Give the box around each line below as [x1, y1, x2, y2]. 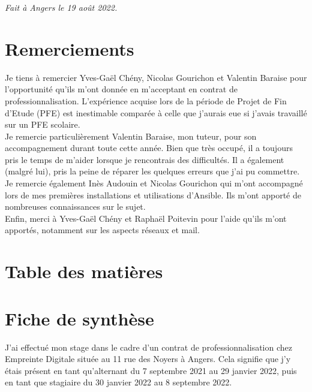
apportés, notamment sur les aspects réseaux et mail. [5, 224, 200, 236]
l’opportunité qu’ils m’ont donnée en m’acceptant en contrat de [5, 83, 238, 95]
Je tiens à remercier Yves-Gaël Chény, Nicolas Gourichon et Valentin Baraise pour [5, 71, 307, 83]
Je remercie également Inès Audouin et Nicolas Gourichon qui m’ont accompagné [5, 177, 303, 189]
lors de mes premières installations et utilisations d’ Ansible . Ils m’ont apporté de [5, 188, 301, 201]
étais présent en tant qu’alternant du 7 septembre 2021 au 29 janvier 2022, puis [5, 364, 297, 376]
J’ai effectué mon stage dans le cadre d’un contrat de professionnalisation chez [5, 340, 292, 353]
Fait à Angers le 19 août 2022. [5, 1, 118, 13]
